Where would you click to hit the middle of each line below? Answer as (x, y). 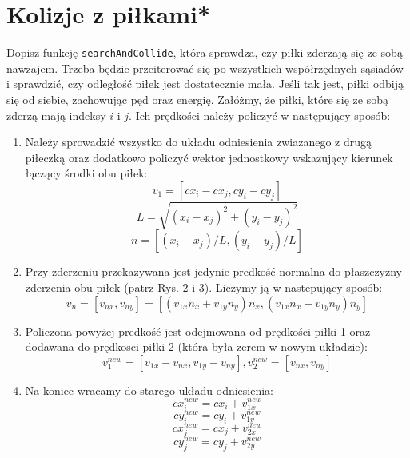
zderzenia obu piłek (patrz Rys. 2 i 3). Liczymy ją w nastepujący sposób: (204, 287)
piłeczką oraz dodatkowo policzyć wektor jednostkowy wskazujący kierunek (209, 157)
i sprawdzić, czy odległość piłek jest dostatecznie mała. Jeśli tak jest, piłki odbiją (205, 84)
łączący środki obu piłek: (86, 173)
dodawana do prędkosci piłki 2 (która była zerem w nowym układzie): (196, 346)
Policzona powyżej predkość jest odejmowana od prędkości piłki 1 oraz (198, 331)
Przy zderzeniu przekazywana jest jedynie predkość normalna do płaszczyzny (213, 271)
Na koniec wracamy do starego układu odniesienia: (149, 390)
